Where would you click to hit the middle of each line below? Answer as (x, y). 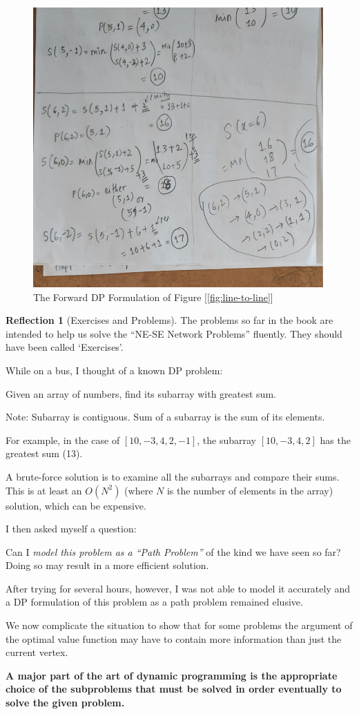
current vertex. (37, 652)
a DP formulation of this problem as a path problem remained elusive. (154, 602)
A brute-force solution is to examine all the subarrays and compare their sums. (173, 476)
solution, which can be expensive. (76, 505)
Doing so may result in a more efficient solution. (107, 565)
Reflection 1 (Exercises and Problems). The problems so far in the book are (169, 320)
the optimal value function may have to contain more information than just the (174, 638)
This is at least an (44, 490)
